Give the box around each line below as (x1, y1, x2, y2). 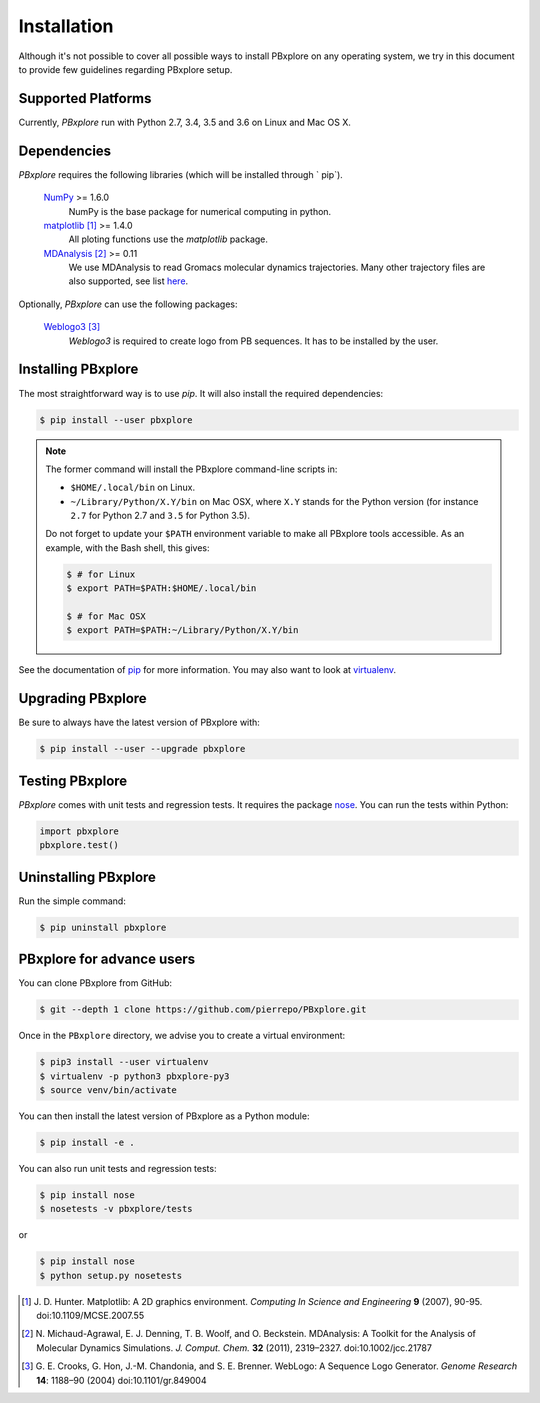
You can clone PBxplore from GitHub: (18, 977, 173, 989)
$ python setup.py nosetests (39, 1270, 183, 1281)
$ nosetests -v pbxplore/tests (39, 1203, 194, 1215)
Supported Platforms (18, 90, 152, 107)
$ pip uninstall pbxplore (39, 921, 167, 933)
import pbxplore (39, 825, 120, 837)
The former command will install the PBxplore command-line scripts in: (45, 463, 338, 475)
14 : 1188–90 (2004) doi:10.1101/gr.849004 (36, 1374, 207, 1386)
